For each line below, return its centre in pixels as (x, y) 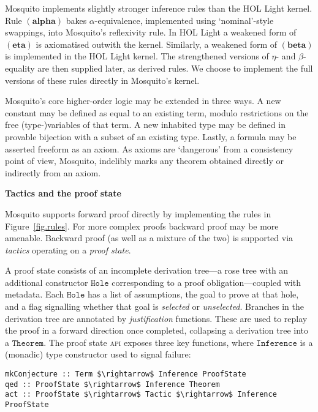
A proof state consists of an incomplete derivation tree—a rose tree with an (147, 270)
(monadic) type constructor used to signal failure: (98, 354)
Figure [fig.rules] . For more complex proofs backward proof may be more (142, 226)
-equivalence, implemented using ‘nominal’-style (184, 20)
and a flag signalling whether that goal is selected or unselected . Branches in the (154, 306)
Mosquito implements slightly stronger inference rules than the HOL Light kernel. (159, 8)
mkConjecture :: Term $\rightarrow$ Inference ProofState (126, 374)
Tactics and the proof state (63, 193)
